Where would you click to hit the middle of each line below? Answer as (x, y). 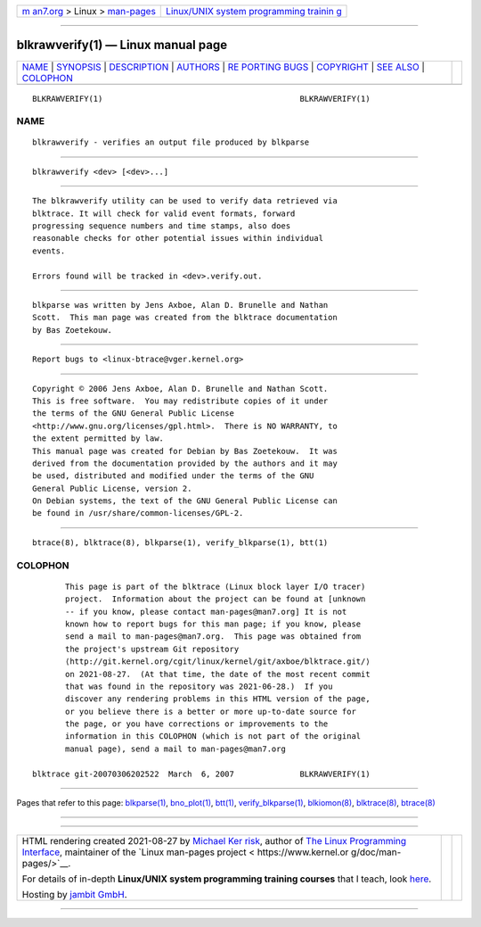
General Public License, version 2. (112, 488)
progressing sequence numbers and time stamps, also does (162, 226)
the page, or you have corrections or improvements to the (197, 724)
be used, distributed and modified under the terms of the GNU (173, 476)
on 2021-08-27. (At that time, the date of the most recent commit (218, 674)
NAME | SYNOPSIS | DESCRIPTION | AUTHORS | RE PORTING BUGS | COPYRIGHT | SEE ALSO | (223, 67)
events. (49, 251)
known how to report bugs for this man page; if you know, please (213, 624)
